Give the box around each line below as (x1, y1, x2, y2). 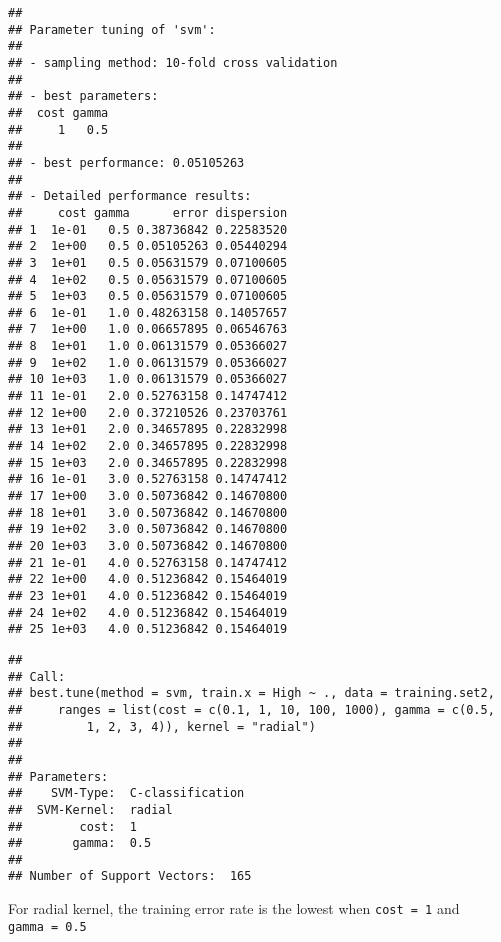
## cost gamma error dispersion (8, 205, 288, 220)
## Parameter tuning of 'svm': (8, 22, 216, 37)
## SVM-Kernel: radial (8, 802, 173, 817)
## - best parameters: (8, 89, 159, 104)
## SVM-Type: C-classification (8, 786, 245, 801)
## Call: (8, 669, 66, 684)
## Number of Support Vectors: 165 (8, 869, 252, 884)
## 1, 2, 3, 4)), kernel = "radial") (8, 719, 316, 734)
